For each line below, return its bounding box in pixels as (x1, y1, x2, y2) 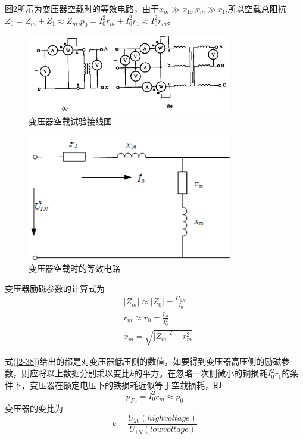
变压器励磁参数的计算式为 (5, 282, 105, 294)
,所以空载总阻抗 (225, 2, 286, 14)
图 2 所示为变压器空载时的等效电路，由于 (5, 2, 159, 14)
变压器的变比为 (5, 401, 63, 414)
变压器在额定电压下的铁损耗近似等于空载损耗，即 (29, 378, 221, 391)
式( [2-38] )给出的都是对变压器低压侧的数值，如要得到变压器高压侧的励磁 (5, 355, 282, 368)
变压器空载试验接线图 (29, 115, 112, 127)
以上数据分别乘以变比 (46, 367, 130, 379)
